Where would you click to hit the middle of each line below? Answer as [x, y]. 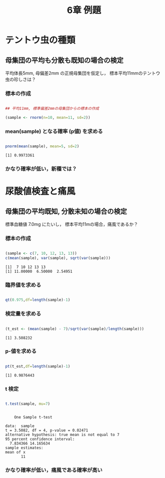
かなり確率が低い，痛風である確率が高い [54, 470]
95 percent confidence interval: [40, 439]
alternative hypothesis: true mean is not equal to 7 [62, 435]
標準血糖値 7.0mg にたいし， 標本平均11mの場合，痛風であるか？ [72, 224]
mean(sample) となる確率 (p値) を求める [54, 131]
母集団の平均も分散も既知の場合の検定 [64, 60]
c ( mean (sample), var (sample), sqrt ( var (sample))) [58, 258]
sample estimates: [24, 448]
